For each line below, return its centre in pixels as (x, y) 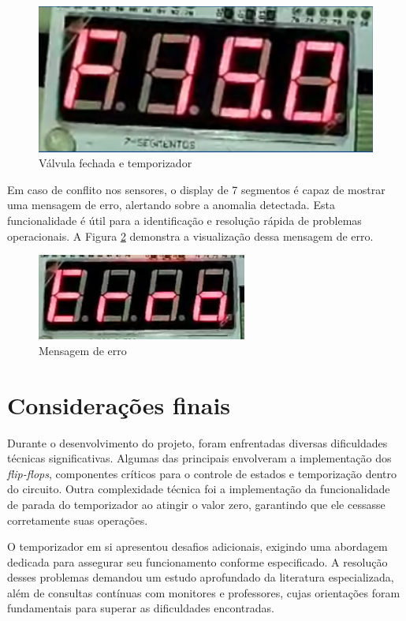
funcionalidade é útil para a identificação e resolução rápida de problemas (184, 221)
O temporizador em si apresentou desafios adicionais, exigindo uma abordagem (197, 546)
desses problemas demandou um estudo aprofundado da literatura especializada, (201, 577)
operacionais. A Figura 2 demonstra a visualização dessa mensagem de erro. (190, 236)
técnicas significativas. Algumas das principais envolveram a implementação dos (199, 458)
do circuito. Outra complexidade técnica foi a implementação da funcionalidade (199, 489)
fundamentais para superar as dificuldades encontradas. (141, 608)
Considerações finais (119, 404)
